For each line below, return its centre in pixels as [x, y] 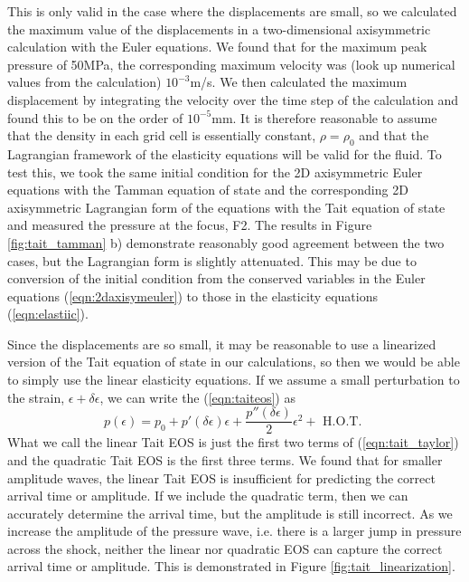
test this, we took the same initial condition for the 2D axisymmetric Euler [215, 172]
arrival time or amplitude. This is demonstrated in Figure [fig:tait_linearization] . [231, 566]
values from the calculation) [84, 82]
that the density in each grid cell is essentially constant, [162, 135]
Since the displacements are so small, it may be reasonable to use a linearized [222, 343]
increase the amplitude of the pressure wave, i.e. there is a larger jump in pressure [234, 531]
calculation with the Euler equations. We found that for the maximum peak [217, 47]
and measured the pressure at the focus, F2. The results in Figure [190, 225]
